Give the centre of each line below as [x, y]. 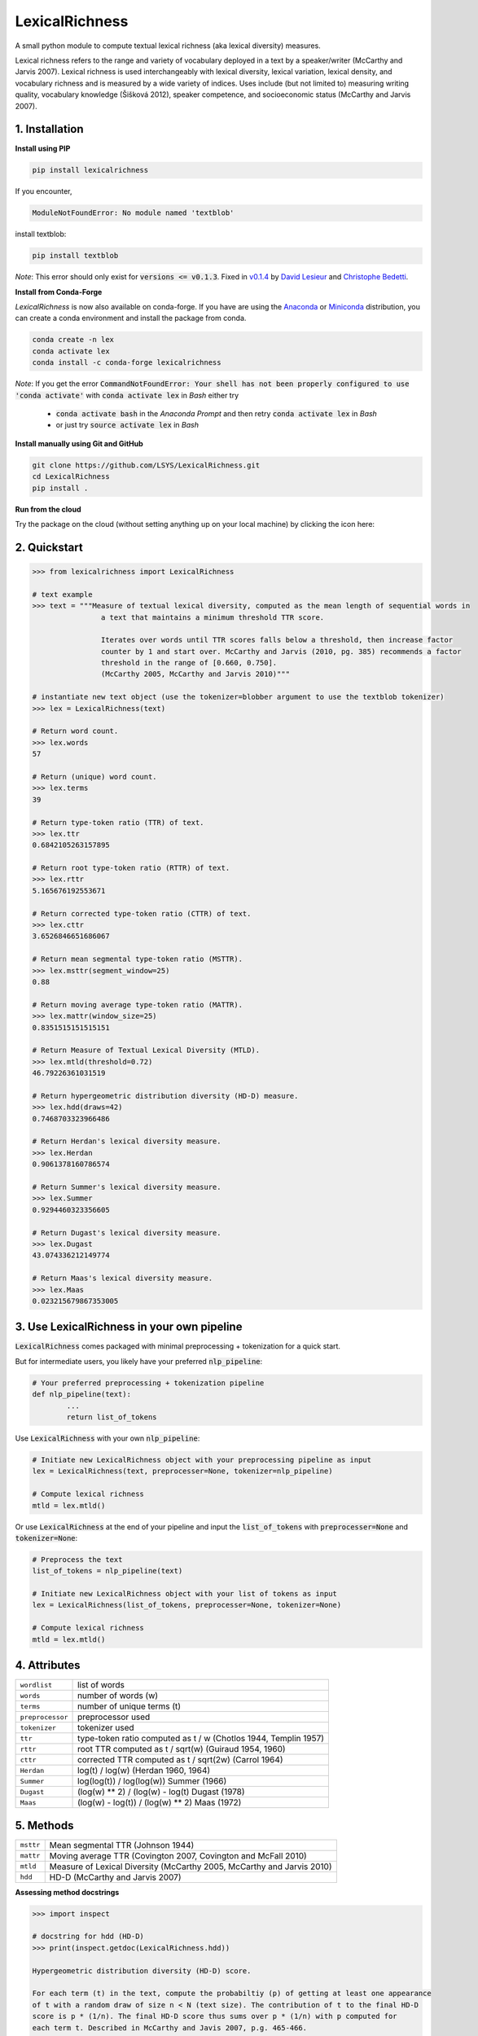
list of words [101, 1685]
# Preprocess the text [77, 1559]
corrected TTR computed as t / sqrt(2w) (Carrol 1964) [180, 1760]
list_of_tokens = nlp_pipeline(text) [107, 1571]
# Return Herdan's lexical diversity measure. [127, 1141]
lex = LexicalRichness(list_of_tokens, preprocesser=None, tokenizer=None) [187, 1605]
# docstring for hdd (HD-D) [88, 1937]
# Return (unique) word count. [95, 777]
